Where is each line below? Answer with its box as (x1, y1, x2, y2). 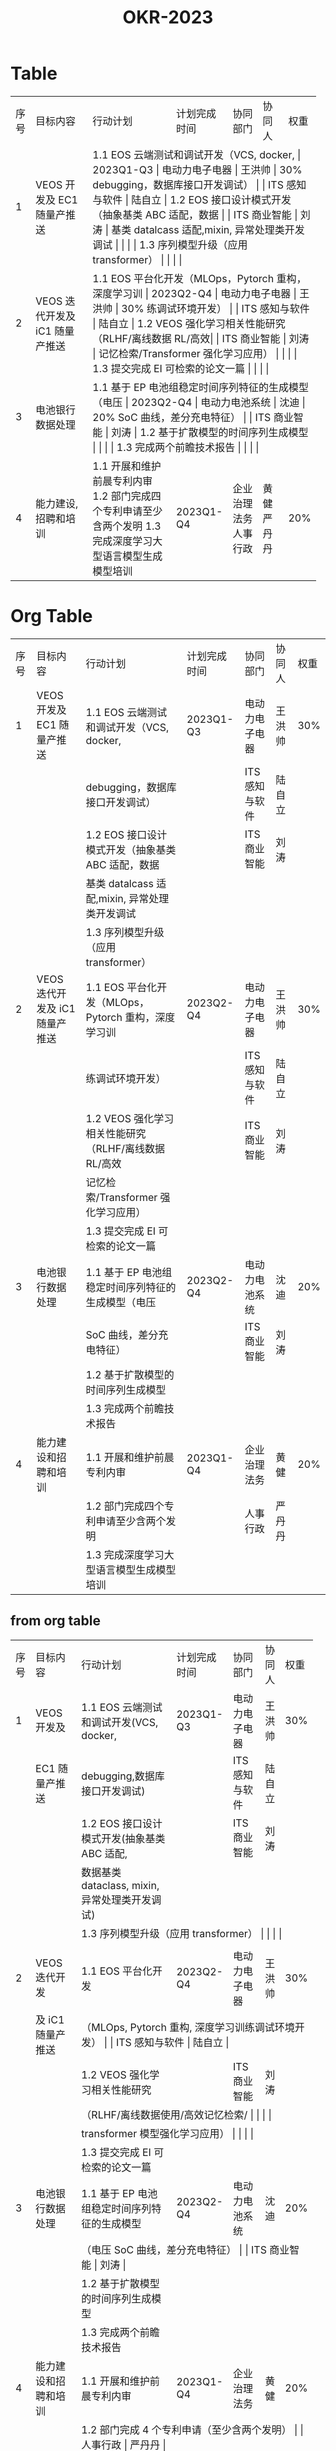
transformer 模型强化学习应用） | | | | (81, 2126, 254, 2140)
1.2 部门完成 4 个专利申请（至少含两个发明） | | (81, 2422, 304, 2436)
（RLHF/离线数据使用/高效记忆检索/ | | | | (81, 2107, 272, 2121)
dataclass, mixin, (81, 1878, 160, 1892)
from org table (10, 1612, 101, 1630)
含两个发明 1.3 (92, 519, 162, 533)
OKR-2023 (122, 6, 214, 29)
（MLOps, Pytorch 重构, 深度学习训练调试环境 (81, 2020, 295, 2034)
